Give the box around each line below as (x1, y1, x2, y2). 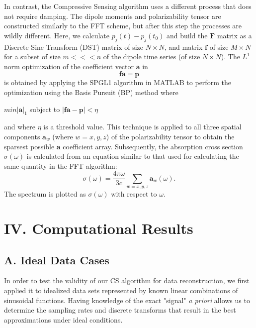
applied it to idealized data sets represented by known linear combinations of (4, 285, 238, 295)
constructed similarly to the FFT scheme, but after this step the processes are (4, 20, 242, 31)
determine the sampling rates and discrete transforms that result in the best (4, 305, 236, 315)
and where (4, 121, 36, 132)
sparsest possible (4, 141, 55, 151)
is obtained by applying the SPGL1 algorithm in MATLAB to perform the (4, 77, 231, 88)
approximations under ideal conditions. (4, 314, 123, 325)
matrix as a (217, 30, 252, 40)
